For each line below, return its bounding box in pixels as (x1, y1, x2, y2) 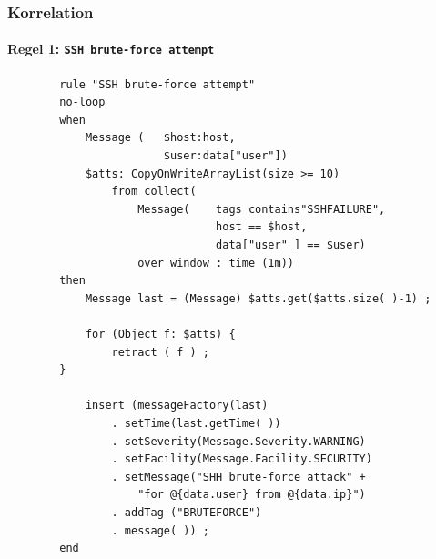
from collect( (111, 185, 197, 198)
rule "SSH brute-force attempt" (59, 77, 256, 91)
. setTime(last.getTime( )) (111, 416, 281, 430)
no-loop (59, 96, 106, 109)
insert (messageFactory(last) (85, 399, 269, 412)
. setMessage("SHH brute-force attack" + (111, 470, 366, 483)
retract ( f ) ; (111, 345, 209, 359)
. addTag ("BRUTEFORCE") (111, 505, 262, 519)
